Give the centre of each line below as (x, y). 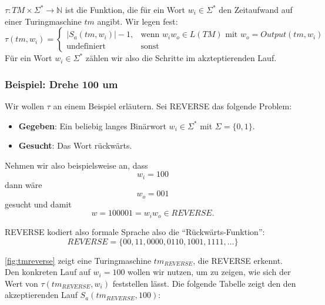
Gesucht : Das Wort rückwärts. (75, 145)
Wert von (21, 283)
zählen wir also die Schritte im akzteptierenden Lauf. (181, 58)
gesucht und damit (38, 204)
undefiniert (86, 47)
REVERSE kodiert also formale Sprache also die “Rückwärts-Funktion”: (135, 231)
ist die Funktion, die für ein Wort (125, 9)
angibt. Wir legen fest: (138, 21)
